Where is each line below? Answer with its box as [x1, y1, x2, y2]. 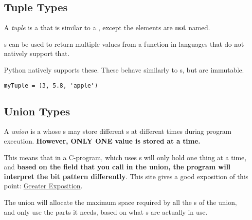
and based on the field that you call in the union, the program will [4, 162, 231, 172]
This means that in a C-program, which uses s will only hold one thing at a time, [4, 152, 247, 162]
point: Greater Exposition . [4, 181, 83, 191]
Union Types [4, 103, 70, 118]
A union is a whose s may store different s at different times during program [4, 126, 232, 136]
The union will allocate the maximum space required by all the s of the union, [4, 197, 237, 207]
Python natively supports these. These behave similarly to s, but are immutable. [4, 64, 244, 74]
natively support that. [4, 48, 70, 58]
